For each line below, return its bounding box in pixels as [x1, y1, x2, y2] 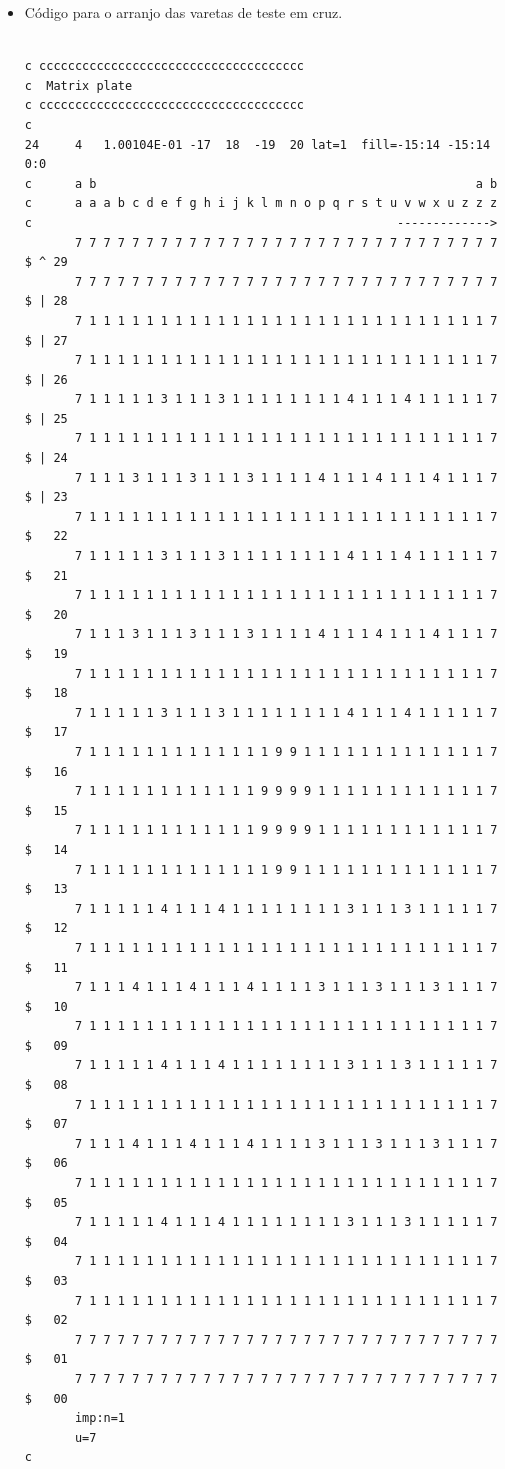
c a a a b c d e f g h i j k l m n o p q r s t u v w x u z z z [24, 196, 498, 211]
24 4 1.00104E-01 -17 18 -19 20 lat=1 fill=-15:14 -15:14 [24, 137, 491, 152]
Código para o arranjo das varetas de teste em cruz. [24, 2, 343, 22]
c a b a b [24, 176, 498, 191]
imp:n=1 [74, 1411, 126, 1426]
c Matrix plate [24, 78, 133, 93]
